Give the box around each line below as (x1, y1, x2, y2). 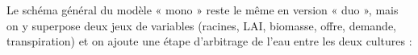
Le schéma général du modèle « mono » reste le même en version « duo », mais (6, 2, 399, 18)
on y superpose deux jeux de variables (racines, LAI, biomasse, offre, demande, (6, 17, 397, 33)
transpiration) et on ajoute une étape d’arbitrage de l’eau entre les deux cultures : (6, 33, 412, 49)
